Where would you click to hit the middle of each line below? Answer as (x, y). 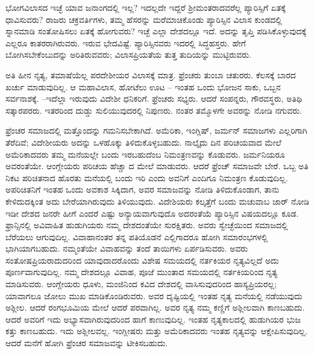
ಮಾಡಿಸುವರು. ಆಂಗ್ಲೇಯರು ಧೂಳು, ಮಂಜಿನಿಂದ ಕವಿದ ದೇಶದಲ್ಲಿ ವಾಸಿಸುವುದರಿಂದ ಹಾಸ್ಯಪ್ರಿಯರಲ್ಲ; (141, 284)
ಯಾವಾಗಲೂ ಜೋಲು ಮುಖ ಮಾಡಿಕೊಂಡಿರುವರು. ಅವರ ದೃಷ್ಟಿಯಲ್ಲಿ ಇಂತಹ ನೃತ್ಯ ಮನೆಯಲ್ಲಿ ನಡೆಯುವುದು (154, 295)
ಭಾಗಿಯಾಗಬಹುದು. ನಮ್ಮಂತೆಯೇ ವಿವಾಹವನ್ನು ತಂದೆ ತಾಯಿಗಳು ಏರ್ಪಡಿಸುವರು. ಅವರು (127, 248)
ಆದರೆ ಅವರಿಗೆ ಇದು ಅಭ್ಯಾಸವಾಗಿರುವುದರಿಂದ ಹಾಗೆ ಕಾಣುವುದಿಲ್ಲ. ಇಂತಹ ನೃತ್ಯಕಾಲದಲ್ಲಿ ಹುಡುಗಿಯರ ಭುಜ (153, 319)
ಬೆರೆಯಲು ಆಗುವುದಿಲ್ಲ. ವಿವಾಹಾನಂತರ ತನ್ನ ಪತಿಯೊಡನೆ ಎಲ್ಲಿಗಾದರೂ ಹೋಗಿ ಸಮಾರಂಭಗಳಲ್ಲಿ (137, 236)
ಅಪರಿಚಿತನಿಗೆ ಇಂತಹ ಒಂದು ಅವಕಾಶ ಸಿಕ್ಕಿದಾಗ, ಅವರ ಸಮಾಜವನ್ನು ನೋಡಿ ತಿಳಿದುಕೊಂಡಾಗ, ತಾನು (143, 189)
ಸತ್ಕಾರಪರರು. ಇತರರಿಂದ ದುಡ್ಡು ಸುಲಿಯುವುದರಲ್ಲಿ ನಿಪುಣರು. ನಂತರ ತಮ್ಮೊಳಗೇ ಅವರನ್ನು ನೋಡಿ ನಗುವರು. (154, 110)
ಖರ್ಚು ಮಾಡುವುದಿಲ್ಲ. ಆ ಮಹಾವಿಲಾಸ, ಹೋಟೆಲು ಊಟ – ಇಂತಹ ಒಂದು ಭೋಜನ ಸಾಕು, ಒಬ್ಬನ (143, 86)
